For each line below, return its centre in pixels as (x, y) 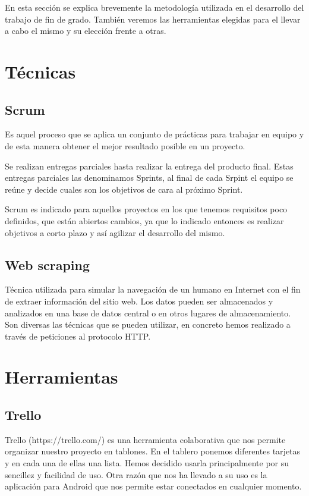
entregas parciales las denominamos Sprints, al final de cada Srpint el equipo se (149, 178)
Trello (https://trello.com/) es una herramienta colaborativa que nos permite (145, 439)
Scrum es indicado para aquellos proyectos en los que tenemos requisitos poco (146, 209)
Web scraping (48, 264)
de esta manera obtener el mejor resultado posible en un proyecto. (125, 145)
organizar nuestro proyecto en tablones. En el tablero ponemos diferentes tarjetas (153, 451)
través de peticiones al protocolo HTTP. (78, 336)
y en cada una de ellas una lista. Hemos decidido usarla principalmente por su (147, 463)
